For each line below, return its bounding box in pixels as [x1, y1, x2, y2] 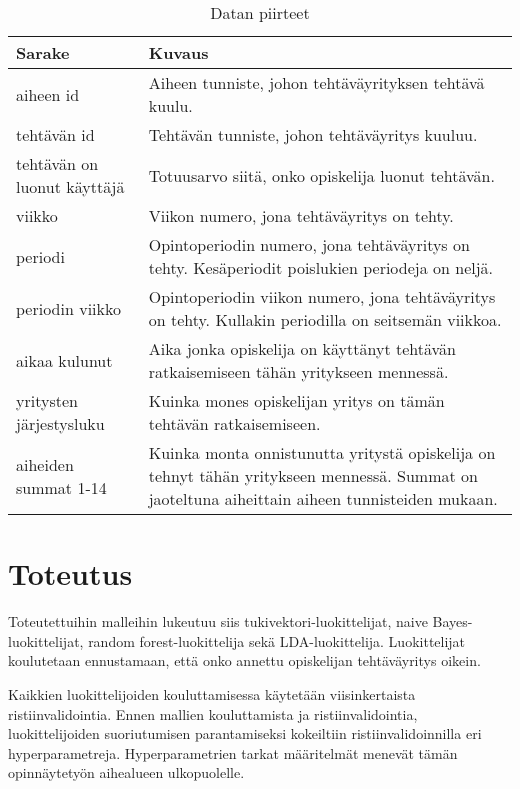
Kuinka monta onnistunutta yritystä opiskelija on [148, 441, 496, 464]
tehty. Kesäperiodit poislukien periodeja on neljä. [148, 256, 494, 279]
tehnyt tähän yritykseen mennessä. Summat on [148, 464, 478, 487]
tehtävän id [16, 123, 95, 146]
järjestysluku [16, 412, 105, 435]
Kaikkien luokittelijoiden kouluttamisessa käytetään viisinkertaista [8, 683, 416, 704]
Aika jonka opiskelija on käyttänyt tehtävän [148, 337, 456, 360]
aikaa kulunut [16, 348, 113, 372]
